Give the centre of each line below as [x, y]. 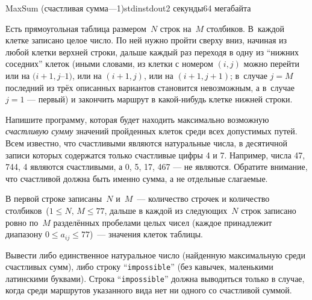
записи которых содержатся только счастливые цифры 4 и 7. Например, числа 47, [155, 155]
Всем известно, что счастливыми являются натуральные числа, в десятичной [146, 142]
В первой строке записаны [54, 198]
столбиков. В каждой [245, 28]
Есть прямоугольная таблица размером [76, 28]
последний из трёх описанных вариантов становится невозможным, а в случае [150, 87]
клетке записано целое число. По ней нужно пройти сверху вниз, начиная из [146, 40]
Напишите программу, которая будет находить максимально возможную [137, 119]
